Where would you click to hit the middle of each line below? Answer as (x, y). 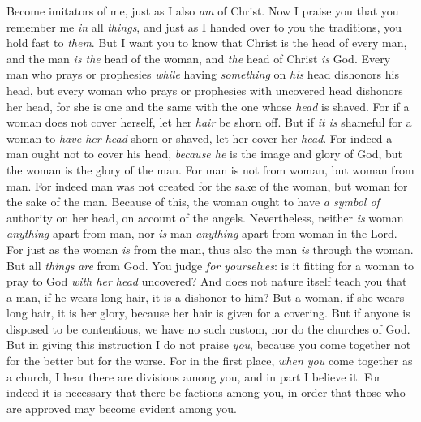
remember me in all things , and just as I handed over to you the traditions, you (204, 26)
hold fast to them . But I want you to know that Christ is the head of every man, (207, 43)
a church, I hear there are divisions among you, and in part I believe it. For (194, 376)
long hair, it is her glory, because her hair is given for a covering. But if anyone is (208, 313)
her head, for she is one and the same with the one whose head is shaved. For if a (208, 106)
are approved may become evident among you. (122, 408)
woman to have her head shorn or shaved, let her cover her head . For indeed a (200, 138)
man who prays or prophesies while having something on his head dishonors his (203, 74)
